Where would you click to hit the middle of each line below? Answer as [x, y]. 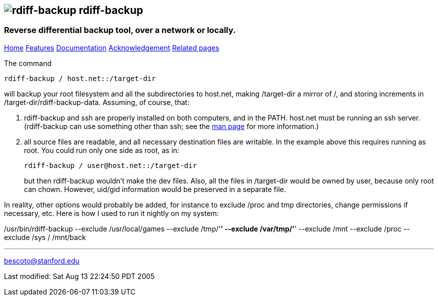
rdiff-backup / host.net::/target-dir [80, 78]
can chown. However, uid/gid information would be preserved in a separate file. [155, 189]
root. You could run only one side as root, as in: [102, 150]
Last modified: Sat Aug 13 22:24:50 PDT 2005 [79, 276]
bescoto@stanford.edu [42, 260]
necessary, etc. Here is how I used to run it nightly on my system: [111, 213]
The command [28, 63]
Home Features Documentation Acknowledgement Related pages [112, 47]
